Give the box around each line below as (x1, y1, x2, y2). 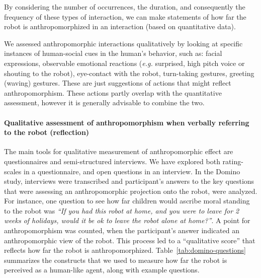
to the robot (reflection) (4, 127, 90, 137)
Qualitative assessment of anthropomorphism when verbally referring (4, 117, 249, 127)
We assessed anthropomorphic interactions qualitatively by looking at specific (4, 38, 243, 48)
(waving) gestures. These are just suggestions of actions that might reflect (4, 78, 231, 88)
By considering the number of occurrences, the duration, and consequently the (4, 2, 245, 12)
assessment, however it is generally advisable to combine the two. (4, 97, 205, 108)
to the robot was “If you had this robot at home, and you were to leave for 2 (4, 205, 239, 216)
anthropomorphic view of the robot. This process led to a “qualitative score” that (4, 235, 255, 245)
